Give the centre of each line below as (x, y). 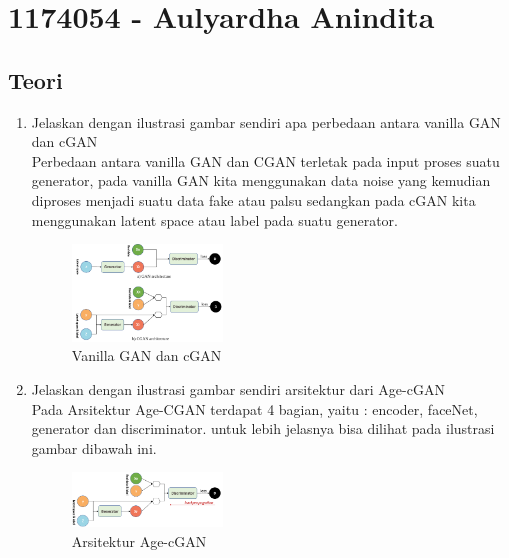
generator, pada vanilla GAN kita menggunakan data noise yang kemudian (261, 180)
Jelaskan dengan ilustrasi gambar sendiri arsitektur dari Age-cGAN (238, 388)
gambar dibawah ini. (94, 447)
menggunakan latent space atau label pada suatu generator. (214, 219)
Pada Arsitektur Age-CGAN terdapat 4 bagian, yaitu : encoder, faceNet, (254, 408)
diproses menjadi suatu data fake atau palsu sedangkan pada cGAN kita (253, 199)
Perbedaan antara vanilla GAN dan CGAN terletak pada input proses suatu (265, 160)
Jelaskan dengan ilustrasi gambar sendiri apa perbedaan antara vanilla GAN (266, 121)
